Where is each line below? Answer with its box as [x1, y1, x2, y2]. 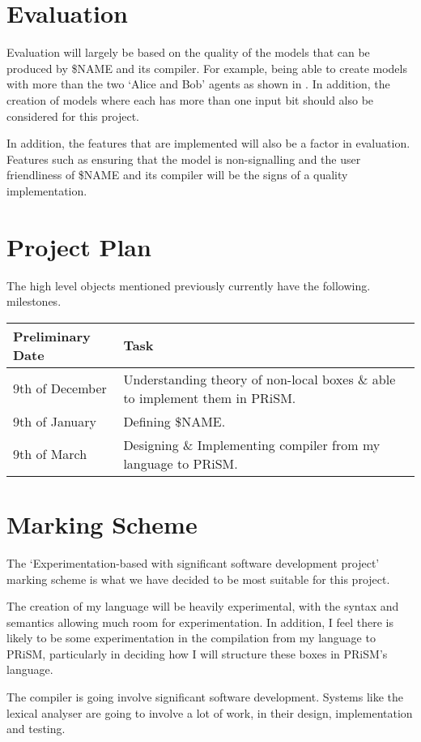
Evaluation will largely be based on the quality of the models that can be [6, 44, 370, 61]
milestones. [6, 293, 62, 310]
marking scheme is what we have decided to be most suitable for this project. [6, 570, 390, 587]
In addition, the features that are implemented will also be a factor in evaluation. [6, 135, 410, 152]
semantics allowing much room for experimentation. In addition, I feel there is [6, 613, 393, 630]
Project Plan [6, 229, 151, 263]
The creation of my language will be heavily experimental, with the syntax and [6, 598, 399, 615]
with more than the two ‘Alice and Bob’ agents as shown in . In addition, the [6, 75, 390, 92]
